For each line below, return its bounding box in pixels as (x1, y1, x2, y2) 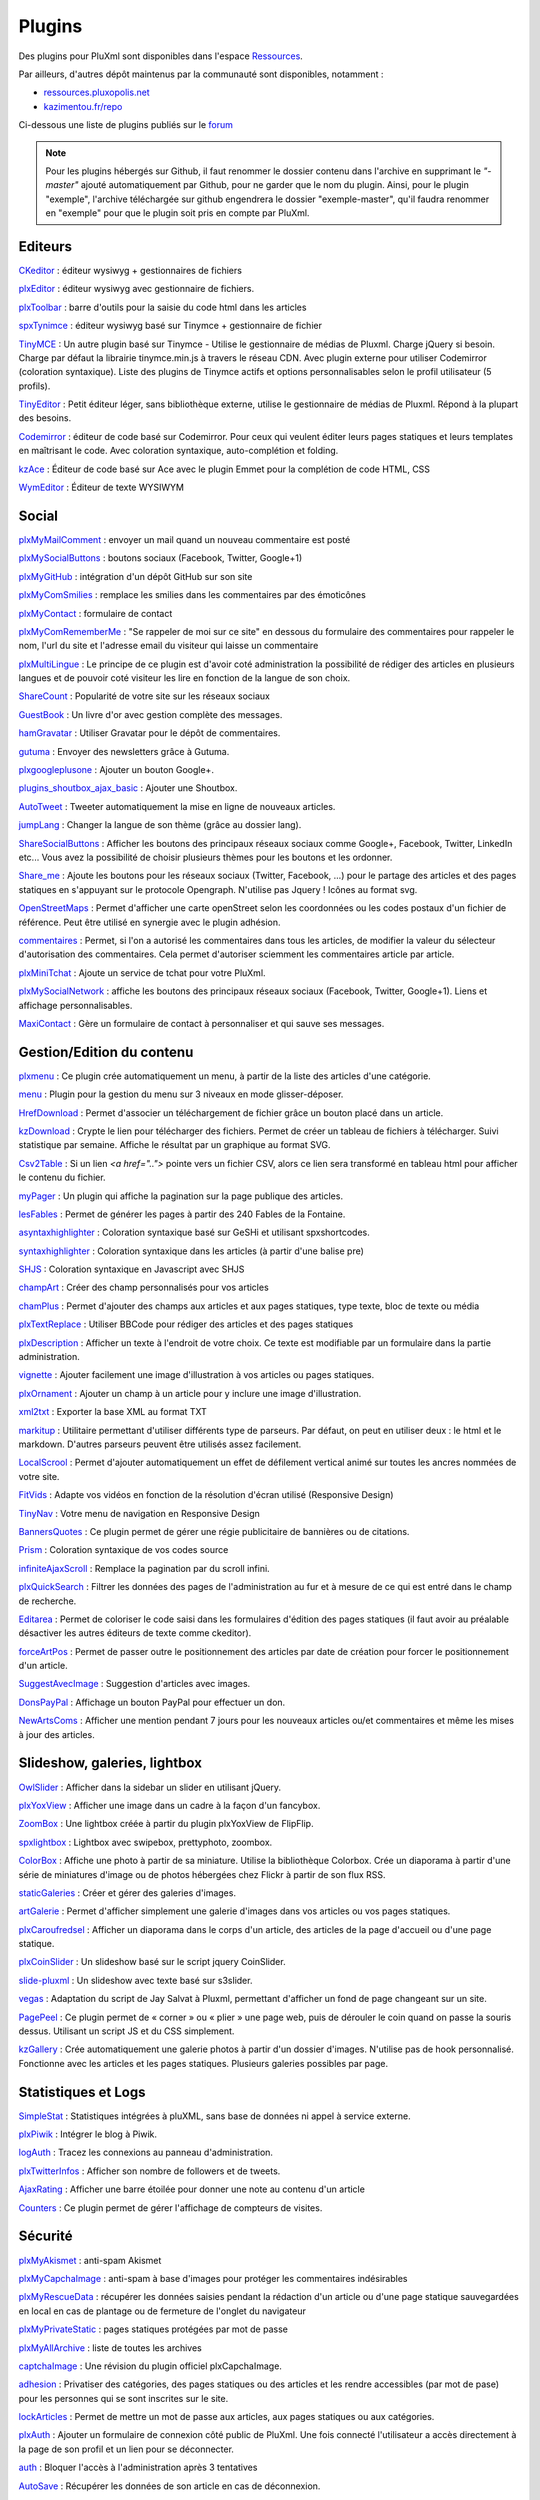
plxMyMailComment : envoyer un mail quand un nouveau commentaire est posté (18, 533, 351, 545)
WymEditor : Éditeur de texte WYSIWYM (18, 481, 185, 494)
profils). (18, 380, 51, 392)
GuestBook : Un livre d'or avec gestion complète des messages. (18, 708, 283, 720)
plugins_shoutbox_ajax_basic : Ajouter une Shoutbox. (18, 782, 238, 794)
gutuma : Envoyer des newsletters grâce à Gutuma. (18, 745, 230, 757)
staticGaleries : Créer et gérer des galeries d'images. (18, 1886, 237, 1899)
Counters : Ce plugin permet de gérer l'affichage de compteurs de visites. (18, 2201, 323, 2214)
